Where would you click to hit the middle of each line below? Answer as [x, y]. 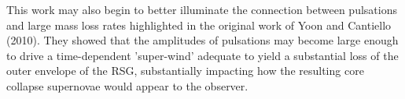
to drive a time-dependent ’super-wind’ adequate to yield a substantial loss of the [202, 55]
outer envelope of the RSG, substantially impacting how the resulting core [185, 71]
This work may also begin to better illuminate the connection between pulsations [202, 9]
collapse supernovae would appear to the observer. [127, 85]
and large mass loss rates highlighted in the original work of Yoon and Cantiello [199, 25]
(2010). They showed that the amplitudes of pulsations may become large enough [202, 40]
